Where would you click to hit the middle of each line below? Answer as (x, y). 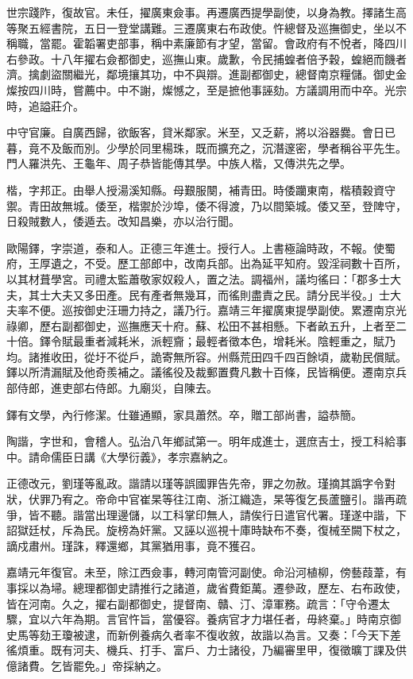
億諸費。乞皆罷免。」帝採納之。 (87, 665)
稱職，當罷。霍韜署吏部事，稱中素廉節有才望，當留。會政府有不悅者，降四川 (206, 43)
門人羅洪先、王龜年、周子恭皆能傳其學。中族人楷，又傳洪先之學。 (179, 163)
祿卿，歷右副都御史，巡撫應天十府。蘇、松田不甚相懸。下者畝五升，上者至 (201, 325)
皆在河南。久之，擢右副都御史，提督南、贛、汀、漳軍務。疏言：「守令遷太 (198, 603)
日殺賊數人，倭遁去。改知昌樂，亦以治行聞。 (123, 221)
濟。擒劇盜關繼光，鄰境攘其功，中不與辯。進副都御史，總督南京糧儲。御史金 (206, 74)
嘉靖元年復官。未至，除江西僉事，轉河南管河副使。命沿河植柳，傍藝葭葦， (201, 572)
